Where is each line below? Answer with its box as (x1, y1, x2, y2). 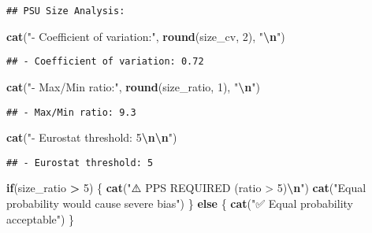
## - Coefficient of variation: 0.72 (6, 56, 204, 68)
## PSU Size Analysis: (6, 6, 125, 17)
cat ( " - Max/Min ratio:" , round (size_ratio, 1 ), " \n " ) (6, 78, 260, 94)
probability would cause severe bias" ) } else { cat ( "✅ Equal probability (6, 195, 353, 211)
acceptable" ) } (6, 210, 75, 227)
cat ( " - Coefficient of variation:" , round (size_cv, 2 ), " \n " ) (6, 28, 285, 44)
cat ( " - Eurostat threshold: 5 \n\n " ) (6, 129, 177, 146)
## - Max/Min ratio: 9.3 (6, 106, 136, 118)
